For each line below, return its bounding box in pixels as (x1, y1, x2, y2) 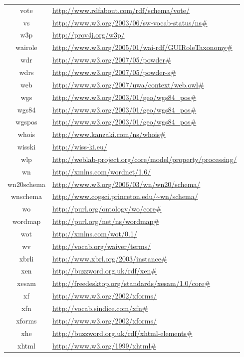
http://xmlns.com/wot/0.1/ (52, 228, 137, 238)
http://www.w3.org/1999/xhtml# (52, 340, 157, 350)
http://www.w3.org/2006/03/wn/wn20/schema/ (52, 178, 201, 189)
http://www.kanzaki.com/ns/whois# (52, 129, 166, 139)
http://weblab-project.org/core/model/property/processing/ (52, 153, 237, 164)
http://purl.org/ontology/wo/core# (52, 203, 162, 214)
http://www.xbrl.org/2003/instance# (52, 253, 167, 263)
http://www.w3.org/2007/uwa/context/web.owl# (52, 79, 204, 89)
